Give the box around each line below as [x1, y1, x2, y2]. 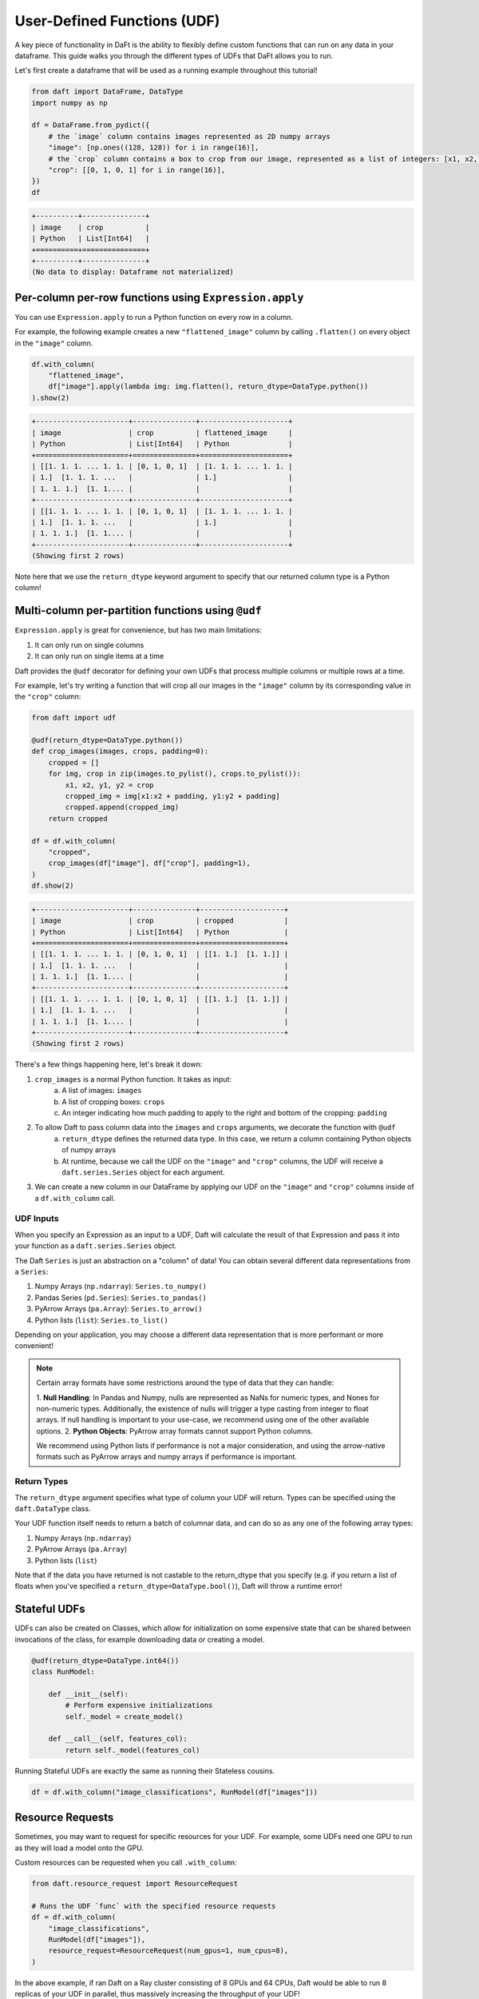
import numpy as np [31, 98, 108, 107]
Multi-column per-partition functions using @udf [14, 604, 263, 617]
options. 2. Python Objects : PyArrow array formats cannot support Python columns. [36, 1426, 313, 1435]
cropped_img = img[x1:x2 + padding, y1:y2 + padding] [65, 792, 280, 801]
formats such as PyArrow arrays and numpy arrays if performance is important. [36, 1452, 297, 1462]
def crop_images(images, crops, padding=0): [31, 747, 209, 756]
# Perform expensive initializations [65, 1701, 213, 1710]
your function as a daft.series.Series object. [14, 1241, 177, 1251]
